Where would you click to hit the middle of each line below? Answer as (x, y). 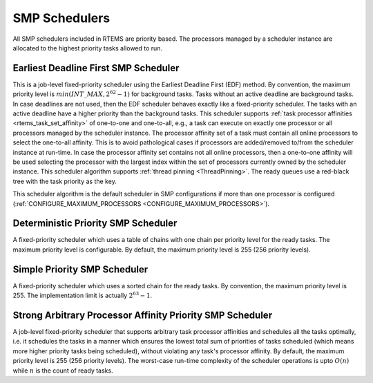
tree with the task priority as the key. (65, 181)
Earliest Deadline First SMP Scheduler (96, 68)
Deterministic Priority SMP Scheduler (95, 224)
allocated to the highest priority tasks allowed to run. (87, 48)
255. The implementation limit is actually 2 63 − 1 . (83, 295)
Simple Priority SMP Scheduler (80, 269)
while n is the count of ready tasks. (63, 371)
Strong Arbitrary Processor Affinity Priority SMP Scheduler (143, 315)
